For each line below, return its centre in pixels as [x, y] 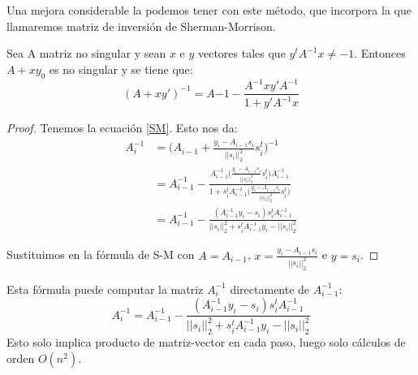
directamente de [270, 289]
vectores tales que [241, 53]
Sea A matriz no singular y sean [86, 53]
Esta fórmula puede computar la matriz [105, 289]
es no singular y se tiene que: [121, 69]
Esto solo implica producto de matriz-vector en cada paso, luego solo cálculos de [206, 342]
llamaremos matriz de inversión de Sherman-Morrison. [141, 26]
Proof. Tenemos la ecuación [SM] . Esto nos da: [122, 128]
